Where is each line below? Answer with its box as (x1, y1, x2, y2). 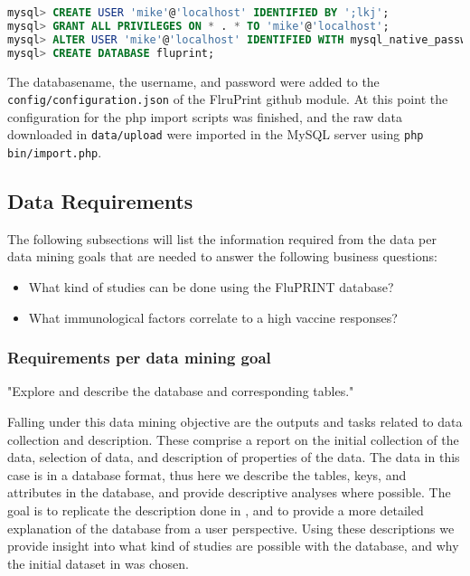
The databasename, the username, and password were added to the (7, 71, 380, 90)
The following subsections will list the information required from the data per (7, 229, 437, 248)
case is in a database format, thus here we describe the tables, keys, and (7, 465, 407, 484)
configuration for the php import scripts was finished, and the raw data (7, 107, 402, 126)
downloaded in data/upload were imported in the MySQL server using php (7, 125, 424, 144)
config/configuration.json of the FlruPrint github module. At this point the (7, 90, 448, 109)
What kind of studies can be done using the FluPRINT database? (28, 278, 394, 297)
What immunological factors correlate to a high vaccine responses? (28, 307, 398, 326)
